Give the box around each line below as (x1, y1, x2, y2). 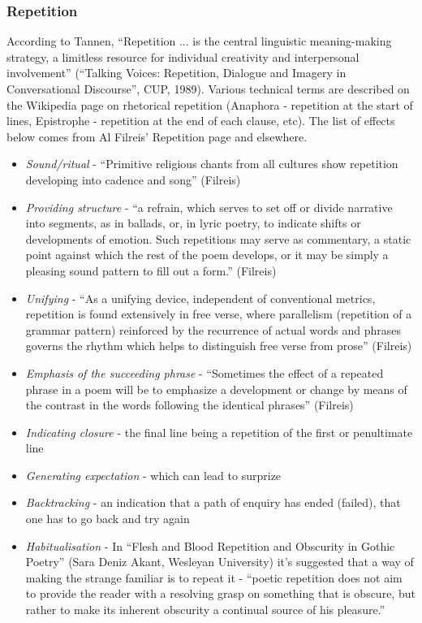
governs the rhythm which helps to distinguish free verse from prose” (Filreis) (25, 337, 412, 354)
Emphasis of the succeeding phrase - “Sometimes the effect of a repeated (25, 364, 384, 381)
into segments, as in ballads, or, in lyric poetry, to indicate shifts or (25, 214, 361, 231)
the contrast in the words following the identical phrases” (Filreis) (25, 396, 354, 413)
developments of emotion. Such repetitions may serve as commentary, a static (25, 230, 411, 247)
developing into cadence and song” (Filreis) (25, 171, 241, 188)
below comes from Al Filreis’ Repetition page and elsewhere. (6, 128, 308, 145)
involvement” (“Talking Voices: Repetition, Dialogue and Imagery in (6, 64, 347, 81)
